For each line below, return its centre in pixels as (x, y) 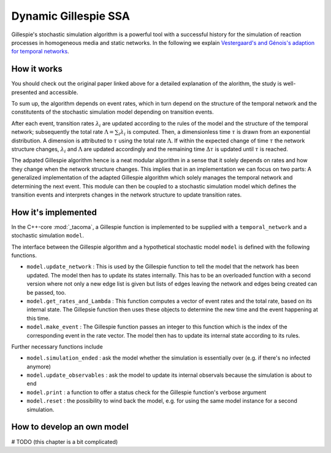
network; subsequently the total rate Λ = (63, 132)
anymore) (39, 366)
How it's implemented (54, 212)
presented (24, 92)
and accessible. (58, 92)
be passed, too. (46, 292)
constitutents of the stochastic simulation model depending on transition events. (112, 112)
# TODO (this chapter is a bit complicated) (65, 441)
